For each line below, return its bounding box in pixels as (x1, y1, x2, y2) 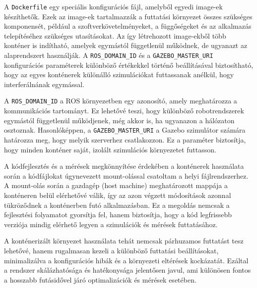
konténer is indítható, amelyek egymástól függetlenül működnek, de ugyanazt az (4, 40, 248, 50)
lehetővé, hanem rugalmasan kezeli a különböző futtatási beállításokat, (4, 245, 219, 255)
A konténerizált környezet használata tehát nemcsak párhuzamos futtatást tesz (4, 236, 244, 246)
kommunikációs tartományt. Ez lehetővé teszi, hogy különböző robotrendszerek (4, 105, 244, 116)
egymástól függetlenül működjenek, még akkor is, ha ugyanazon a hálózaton (4, 115, 235, 125)
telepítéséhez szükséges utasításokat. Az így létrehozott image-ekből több (4, 30, 226, 41)
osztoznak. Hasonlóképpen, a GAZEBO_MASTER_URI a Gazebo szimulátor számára (4, 125, 246, 135)
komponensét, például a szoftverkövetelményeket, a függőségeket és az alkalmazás (4, 21, 252, 31)
